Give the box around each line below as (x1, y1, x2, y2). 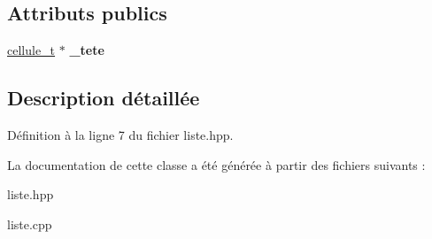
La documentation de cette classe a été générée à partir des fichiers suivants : (7, 155, 426, 173)
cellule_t (7, 41, 56, 59)
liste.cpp (7, 214, 52, 233)
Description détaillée (7, 84, 200, 112)
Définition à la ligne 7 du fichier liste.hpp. (7, 126, 234, 143)
